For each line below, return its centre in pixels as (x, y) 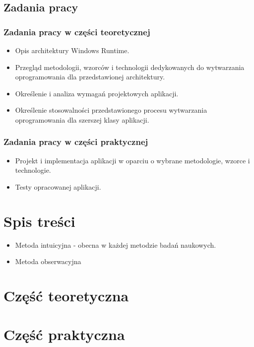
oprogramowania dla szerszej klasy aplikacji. (82, 119)
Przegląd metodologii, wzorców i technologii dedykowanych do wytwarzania (130, 67)
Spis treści (39, 221)
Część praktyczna (64, 334)
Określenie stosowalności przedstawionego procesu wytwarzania (111, 110)
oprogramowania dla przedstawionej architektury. (90, 77)
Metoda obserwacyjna (48, 261)
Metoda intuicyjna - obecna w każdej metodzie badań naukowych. (116, 244)
